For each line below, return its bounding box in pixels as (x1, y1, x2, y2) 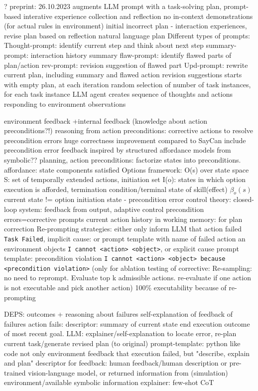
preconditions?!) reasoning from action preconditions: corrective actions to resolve (4, 125, 253, 136)
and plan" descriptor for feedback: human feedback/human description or (4, 358, 227, 368)
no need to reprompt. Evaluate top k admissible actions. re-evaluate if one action (4, 272, 251, 283)
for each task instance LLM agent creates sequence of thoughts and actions (4, 89, 233, 99)
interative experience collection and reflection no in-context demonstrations (23, 10, 253, 21)
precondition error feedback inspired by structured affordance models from (4, 145, 231, 155)
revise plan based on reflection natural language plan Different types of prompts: (4, 30, 250, 40)
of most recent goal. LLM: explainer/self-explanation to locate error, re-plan (4, 328, 237, 339)
